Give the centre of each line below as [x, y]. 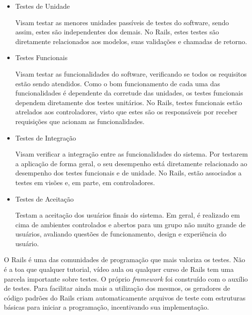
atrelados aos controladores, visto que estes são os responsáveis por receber [126, 112]
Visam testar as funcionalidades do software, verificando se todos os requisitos [131, 73]
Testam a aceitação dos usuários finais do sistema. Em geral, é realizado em [127, 215]
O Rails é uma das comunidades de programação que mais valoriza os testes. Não [125, 260]
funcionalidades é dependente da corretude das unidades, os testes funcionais [129, 93]
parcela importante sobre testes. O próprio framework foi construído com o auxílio [126, 278]
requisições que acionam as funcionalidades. [80, 121]
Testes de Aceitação [45, 198]
